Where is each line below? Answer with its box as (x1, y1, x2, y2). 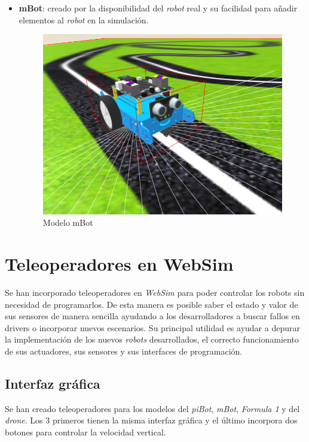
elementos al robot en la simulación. (19, 13, 149, 26)
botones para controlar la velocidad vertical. (5, 426, 166, 438)
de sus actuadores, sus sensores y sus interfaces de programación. (5, 345, 243, 358)
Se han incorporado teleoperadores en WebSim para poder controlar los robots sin (5, 286, 305, 299)
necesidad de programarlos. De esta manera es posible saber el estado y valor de (5, 298, 298, 310)
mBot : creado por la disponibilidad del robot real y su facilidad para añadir (19, 2, 298, 14)
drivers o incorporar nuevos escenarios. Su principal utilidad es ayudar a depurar (5, 321, 300, 334)
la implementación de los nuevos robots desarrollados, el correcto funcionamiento (5, 333, 299, 346)
